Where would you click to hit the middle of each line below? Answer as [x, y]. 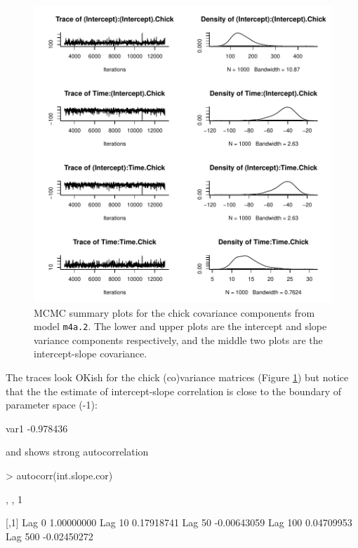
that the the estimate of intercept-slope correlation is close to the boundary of [174, 391]
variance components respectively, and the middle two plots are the [178, 340]
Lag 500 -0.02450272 [49, 536]
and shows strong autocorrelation [77, 452]
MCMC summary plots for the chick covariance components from [174, 312]
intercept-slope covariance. [91, 354]
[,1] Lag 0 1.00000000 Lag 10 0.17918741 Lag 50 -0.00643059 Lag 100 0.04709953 [179, 522]
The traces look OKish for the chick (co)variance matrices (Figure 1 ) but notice [177, 377]
